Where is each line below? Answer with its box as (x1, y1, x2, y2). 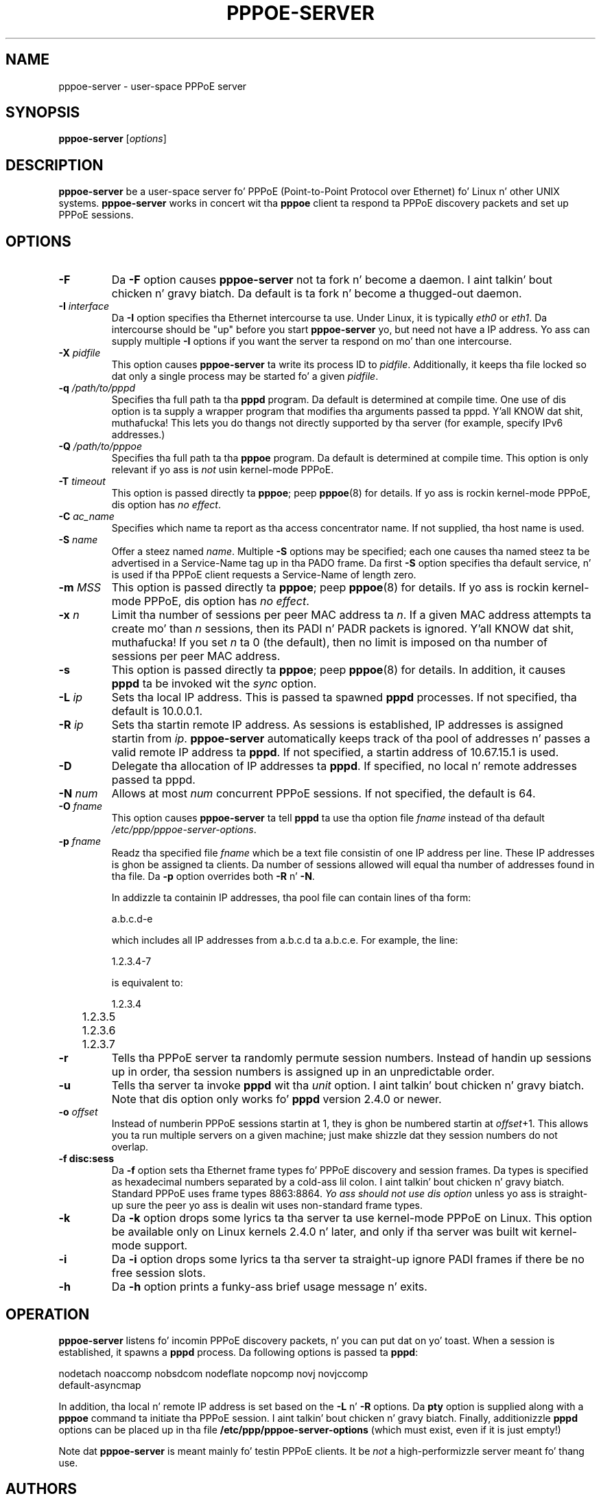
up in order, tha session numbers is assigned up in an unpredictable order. (111, 1065, 495, 1079)
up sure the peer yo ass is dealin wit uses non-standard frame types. (111, 1199, 423, 1212)
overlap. (111, 1141, 149, 1153)
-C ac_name (58, 510, 115, 523)
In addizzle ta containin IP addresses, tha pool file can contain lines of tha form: (111, 892, 471, 904)
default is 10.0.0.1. (111, 704, 203, 718)
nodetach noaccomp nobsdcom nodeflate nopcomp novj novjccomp (58, 1367, 368, 1379)
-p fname (58, 835, 102, 848)
